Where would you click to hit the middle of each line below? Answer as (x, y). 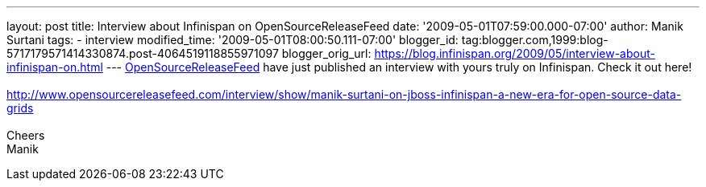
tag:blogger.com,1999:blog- (535, 40)
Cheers (26, 135)
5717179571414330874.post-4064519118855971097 (143, 53)
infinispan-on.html (55, 67)
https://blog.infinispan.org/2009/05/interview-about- (515, 53)
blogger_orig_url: (326, 53)
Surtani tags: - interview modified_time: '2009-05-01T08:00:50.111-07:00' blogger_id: (233, 40)
